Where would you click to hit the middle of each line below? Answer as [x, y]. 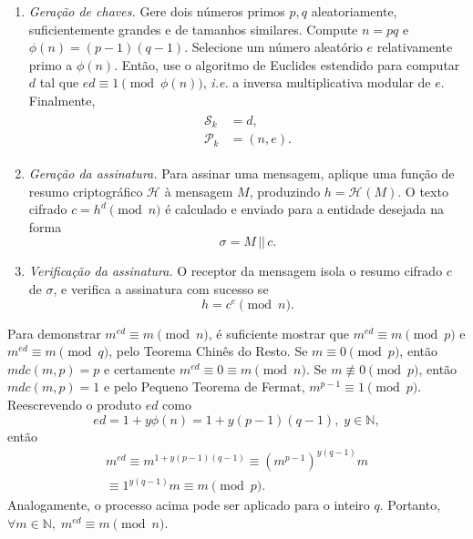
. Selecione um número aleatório [273, 47]
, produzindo [285, 191]
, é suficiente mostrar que [278, 333]
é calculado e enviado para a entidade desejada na [304, 209]
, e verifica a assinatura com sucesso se [161, 289]
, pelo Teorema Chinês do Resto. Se [208, 351]
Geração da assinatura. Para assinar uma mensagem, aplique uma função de [242, 173]
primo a [51, 64]
